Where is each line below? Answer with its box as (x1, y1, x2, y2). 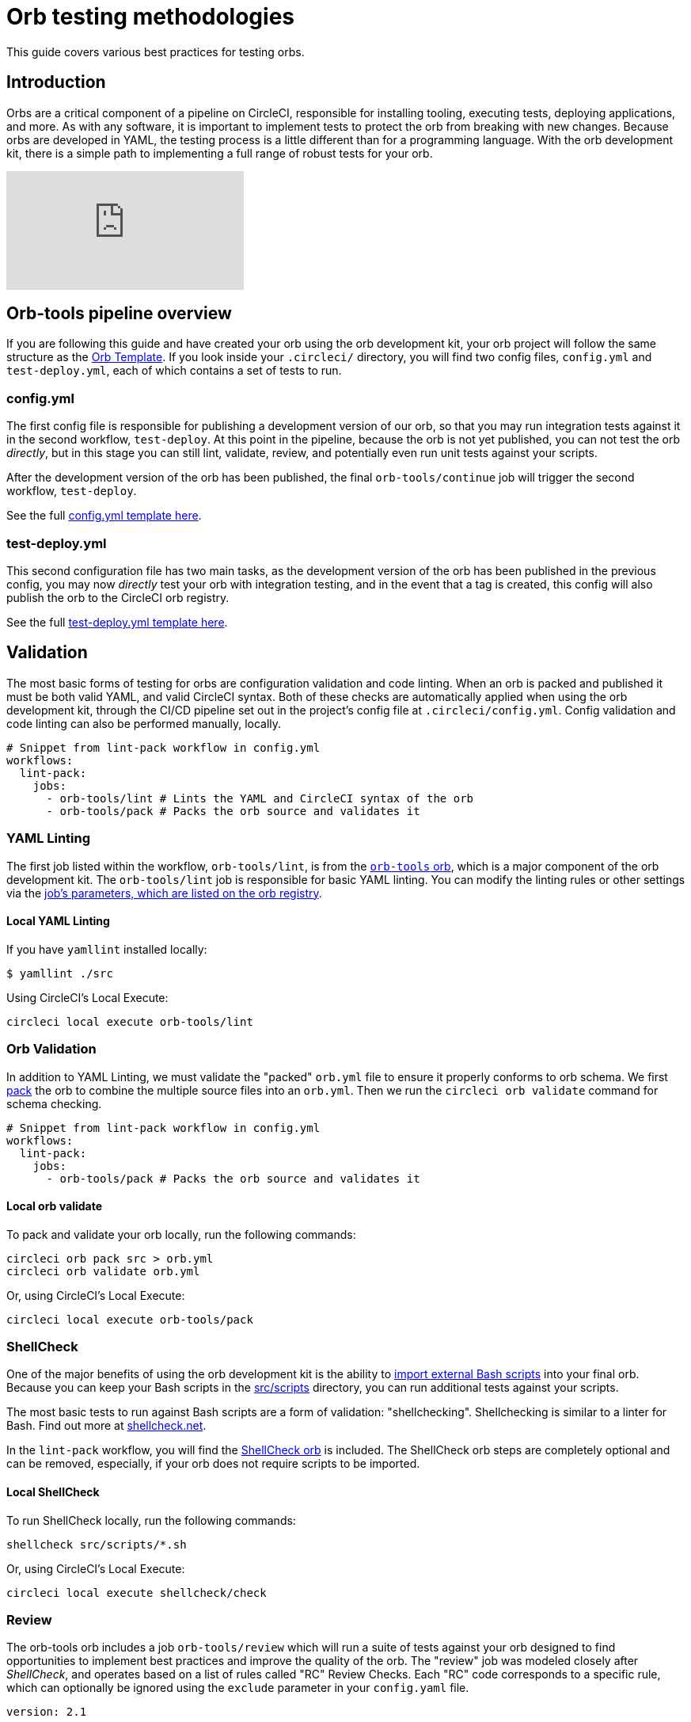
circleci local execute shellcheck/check (6, 1586, 267, 1599)
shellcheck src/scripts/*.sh (6, 1537, 187, 1551)
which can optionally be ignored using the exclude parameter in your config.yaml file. (6, 1681, 469, 1695)
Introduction (6, 72, 106, 93)
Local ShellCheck (6, 1485, 100, 1499)
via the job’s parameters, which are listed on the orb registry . (6, 886, 322, 900)
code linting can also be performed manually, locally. (6, 716, 282, 730)
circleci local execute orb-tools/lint (6, 1015, 253, 1028)
